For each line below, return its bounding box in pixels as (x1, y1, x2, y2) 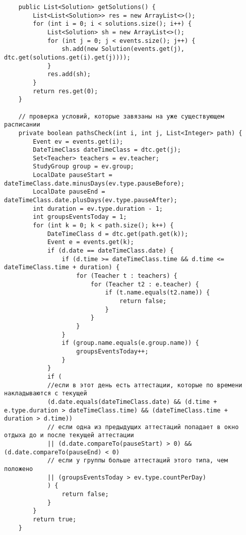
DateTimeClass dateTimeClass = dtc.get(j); (33, 146, 181, 154)
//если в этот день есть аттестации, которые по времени (47, 381, 242, 389)
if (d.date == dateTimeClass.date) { (47, 247, 174, 255)
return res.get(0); (33, 87, 98, 95)
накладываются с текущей (4, 390, 87, 397)
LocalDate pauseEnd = (33, 188, 105, 196)
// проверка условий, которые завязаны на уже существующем (18, 112, 224, 120)
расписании (4, 121, 40, 129)
